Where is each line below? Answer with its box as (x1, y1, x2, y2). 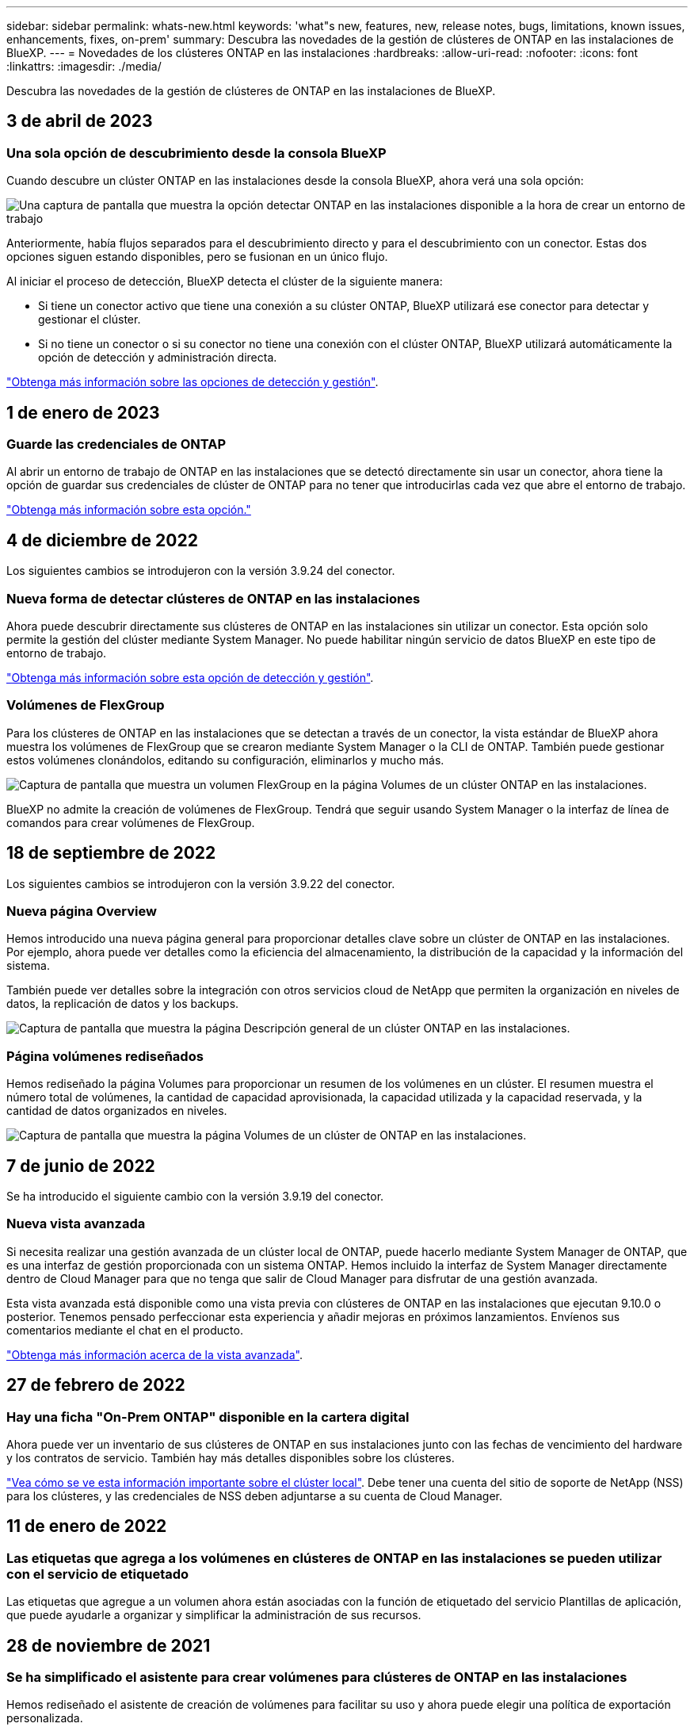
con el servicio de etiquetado (6, 1565, 189, 1582)
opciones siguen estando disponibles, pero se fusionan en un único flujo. (6, 250, 388, 264)
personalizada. (6, 1711, 83, 1725)
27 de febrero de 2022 (6, 1375, 185, 1396)
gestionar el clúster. (38, 312, 141, 327)
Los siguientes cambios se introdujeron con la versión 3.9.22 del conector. (6, 876, 395, 890)
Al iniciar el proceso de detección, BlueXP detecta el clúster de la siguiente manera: (6, 274, 443, 289)
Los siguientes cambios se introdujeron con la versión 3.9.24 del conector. (6, 564, 395, 578)
